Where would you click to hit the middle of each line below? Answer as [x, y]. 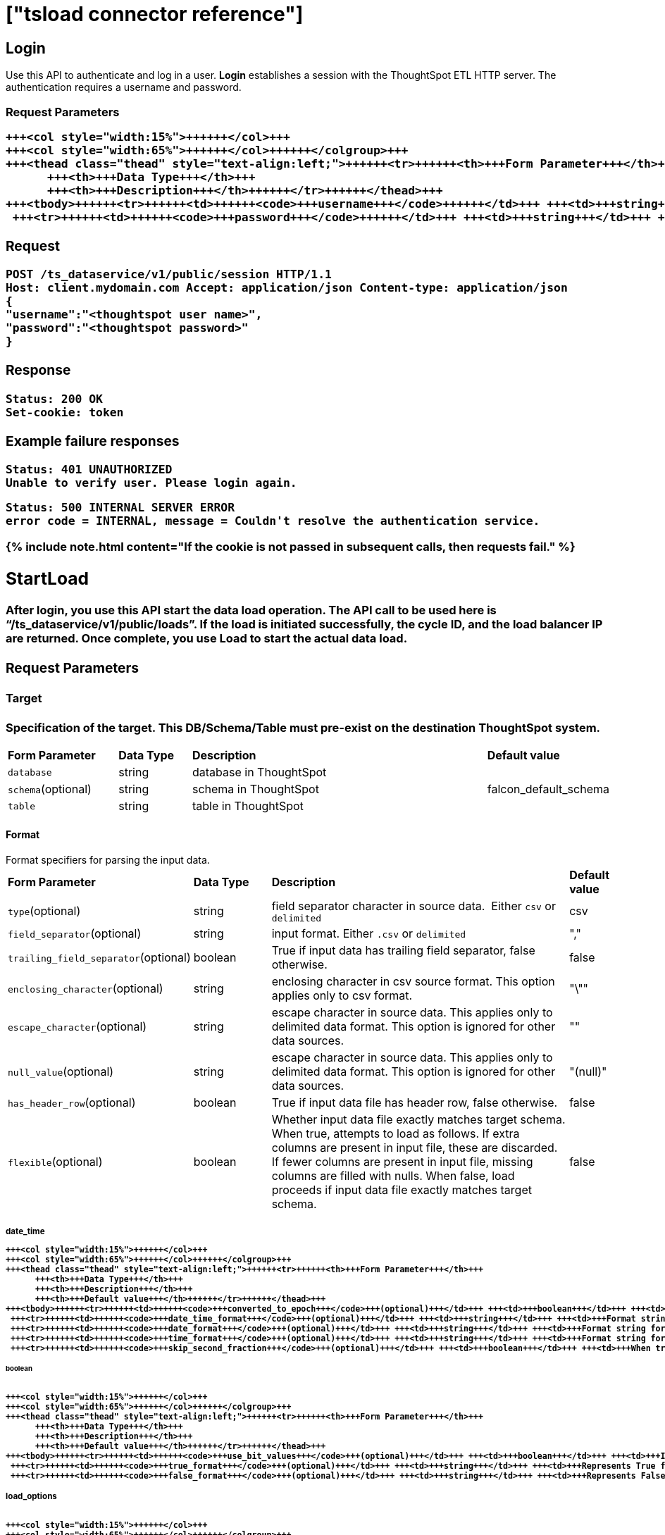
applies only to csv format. [342, 995]
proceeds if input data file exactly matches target [402, 1189]
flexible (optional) [55, 1161]
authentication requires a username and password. [124, 87]
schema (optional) [50, 789]
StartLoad [47, 578]
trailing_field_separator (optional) [99, 957]
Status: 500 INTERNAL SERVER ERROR [120, 508]
